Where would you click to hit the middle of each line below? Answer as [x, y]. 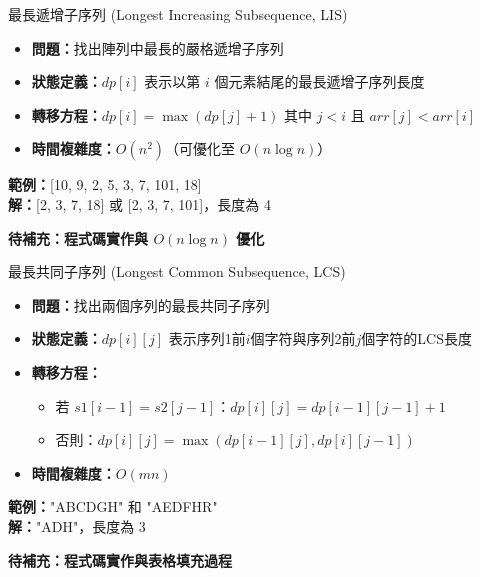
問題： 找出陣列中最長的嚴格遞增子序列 [157, 47]
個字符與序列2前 [303, 338]
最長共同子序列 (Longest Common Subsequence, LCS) [177, 271]
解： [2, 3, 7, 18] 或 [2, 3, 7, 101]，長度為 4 [139, 203]
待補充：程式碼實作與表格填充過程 [120, 559]
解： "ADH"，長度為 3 [77, 525]
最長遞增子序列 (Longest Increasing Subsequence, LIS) [178, 14]
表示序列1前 [207, 338]
